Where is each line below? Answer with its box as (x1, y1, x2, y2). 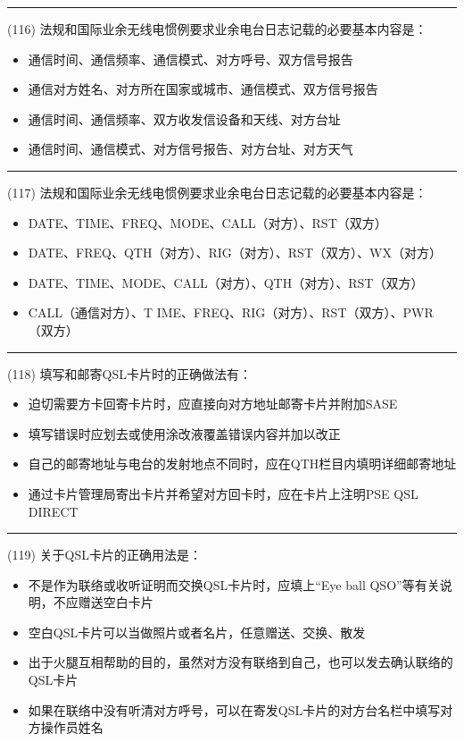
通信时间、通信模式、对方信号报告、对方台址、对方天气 (28, 139, 353, 158)
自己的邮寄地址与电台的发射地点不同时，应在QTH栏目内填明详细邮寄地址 (28, 454, 457, 473)
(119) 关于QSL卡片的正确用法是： (7, 545, 202, 564)
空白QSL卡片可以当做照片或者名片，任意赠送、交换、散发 (28, 622, 366, 641)
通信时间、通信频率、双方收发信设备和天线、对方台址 (28, 109, 341, 128)
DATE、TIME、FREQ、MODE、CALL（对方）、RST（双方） (28, 213, 387, 232)
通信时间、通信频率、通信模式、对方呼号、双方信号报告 (28, 49, 353, 68)
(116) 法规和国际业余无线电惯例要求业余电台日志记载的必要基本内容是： (7, 20, 427, 38)
